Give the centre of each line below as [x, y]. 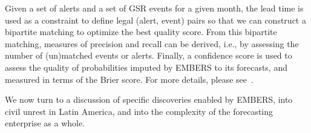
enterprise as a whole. [45, 123]
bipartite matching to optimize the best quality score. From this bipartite [141, 32]
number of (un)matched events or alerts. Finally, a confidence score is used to [149, 55]
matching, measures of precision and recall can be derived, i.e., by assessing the [152, 43]
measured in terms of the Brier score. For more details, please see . [129, 79]
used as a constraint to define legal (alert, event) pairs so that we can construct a [155, 20]
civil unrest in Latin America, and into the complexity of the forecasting [139, 111]
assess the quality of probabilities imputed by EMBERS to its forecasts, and [146, 67]
